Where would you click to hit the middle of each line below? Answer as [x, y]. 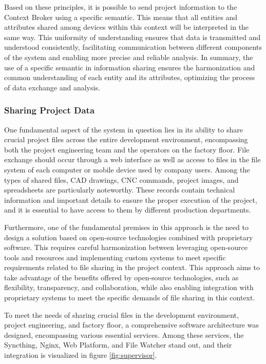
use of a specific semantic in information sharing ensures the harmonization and [130, 67]
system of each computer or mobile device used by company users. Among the [127, 169]
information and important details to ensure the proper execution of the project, [131, 199]
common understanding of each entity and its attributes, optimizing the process [130, 77]
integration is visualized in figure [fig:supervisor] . [81, 355]
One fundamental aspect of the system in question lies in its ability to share [123, 129]
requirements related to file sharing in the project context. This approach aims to [132, 267]
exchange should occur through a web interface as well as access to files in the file [132, 159]
